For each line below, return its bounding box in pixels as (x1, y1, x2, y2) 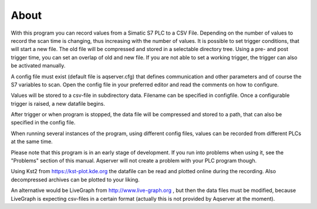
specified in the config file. (11, 119, 76, 126)
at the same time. (11, 138, 53, 145)
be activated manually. (11, 62, 66, 69)
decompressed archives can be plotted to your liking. (11, 176, 140, 183)
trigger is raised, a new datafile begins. (11, 100, 106, 107)
